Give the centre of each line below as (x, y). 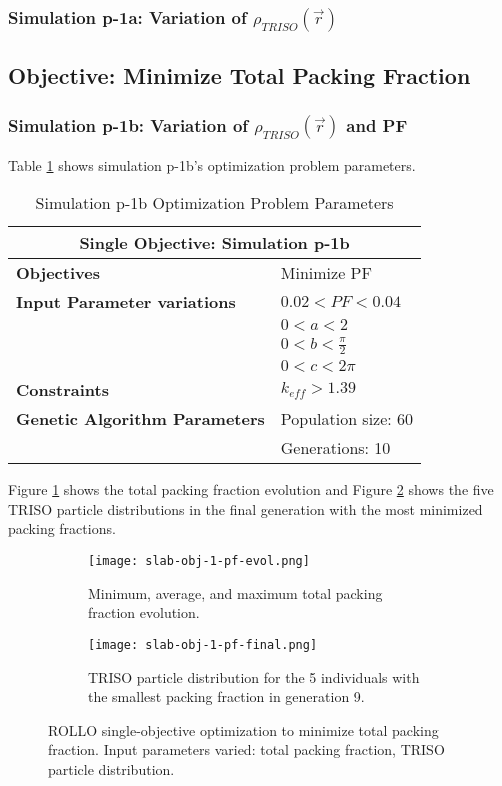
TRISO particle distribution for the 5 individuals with (254, 676)
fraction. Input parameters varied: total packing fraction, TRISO (246, 749)
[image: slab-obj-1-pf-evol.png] (199, 561)
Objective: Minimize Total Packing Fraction (239, 75)
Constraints (62, 390)
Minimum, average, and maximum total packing (235, 592)
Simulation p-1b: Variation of (128, 124)
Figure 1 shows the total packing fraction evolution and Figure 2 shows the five (251, 489)
